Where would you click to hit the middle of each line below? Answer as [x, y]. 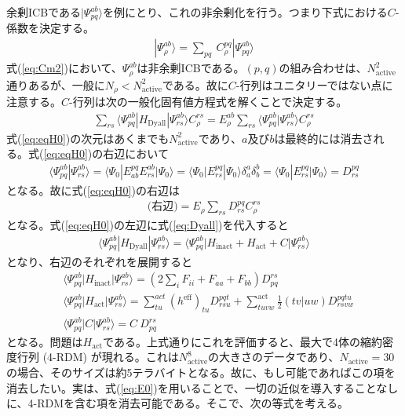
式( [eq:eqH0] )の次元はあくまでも [88, 138]
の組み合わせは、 [323, 68]
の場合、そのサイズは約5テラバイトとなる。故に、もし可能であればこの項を [201, 372]
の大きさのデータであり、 [274, 357]
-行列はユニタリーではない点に [314, 84]
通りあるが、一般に [56, 84]
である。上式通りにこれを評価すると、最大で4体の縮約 [243, 341]
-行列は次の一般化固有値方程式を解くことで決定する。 [208, 101]
